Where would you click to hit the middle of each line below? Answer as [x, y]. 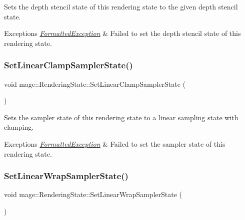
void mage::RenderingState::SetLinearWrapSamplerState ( [93, 194]
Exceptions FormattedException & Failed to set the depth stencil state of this [122, 33]
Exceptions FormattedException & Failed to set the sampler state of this [115, 143]
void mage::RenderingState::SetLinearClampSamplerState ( [95, 84]
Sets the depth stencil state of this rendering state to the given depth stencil [121, 6]
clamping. [19, 127]
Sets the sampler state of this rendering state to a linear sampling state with [121, 117]
